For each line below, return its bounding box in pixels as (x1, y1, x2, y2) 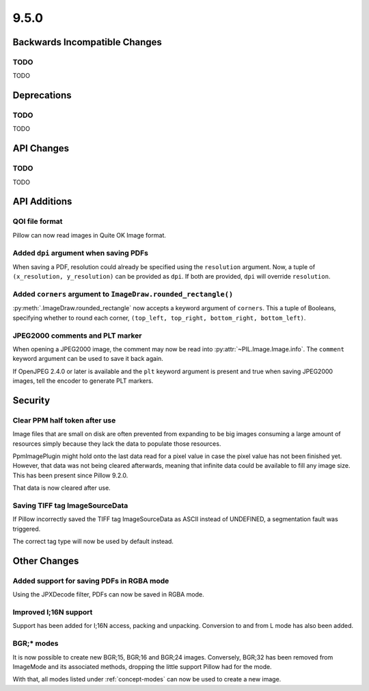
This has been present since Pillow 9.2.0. (12, 471, 128, 479)
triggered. (12, 525, 41, 533)
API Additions (12, 196, 72, 208)
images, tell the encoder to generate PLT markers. (12, 377, 154, 385)
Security (12, 394, 51, 406)
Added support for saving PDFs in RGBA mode (12, 576, 169, 586)
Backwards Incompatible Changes (12, 36, 162, 48)
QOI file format (12, 216, 63, 226)
